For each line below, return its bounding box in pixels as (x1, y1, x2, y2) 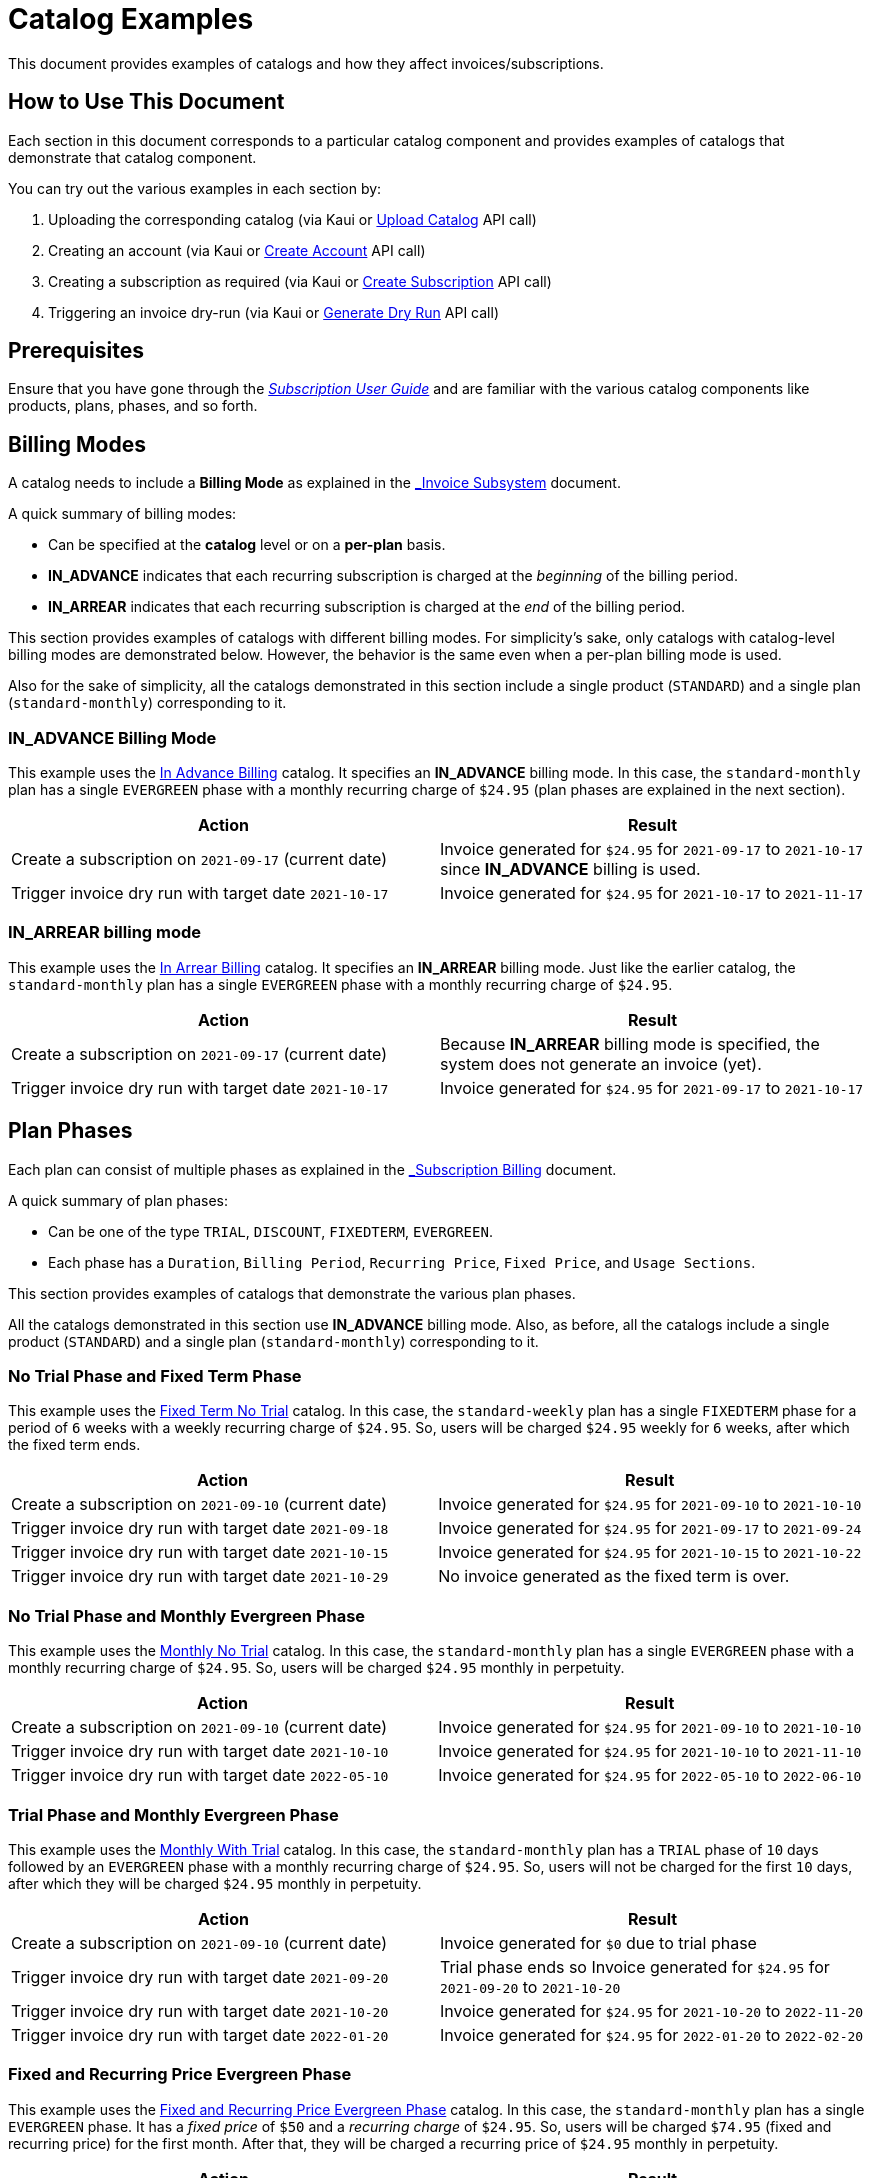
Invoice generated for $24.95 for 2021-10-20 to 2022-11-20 (440, 2000, 864, 2021)
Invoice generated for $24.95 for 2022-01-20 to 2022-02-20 (440, 2024, 864, 2045)
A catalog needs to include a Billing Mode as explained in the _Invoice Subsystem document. (8, 474, 621, 492)
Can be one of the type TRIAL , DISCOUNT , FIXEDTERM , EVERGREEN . (48, 1222, 493, 1240)
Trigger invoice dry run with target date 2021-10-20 (11, 2000, 389, 2021)
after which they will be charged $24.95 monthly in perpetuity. (8, 1874, 422, 1892)
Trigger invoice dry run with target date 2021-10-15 (11, 1542, 389, 1563)
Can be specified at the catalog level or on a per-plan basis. (48, 536, 446, 554)
